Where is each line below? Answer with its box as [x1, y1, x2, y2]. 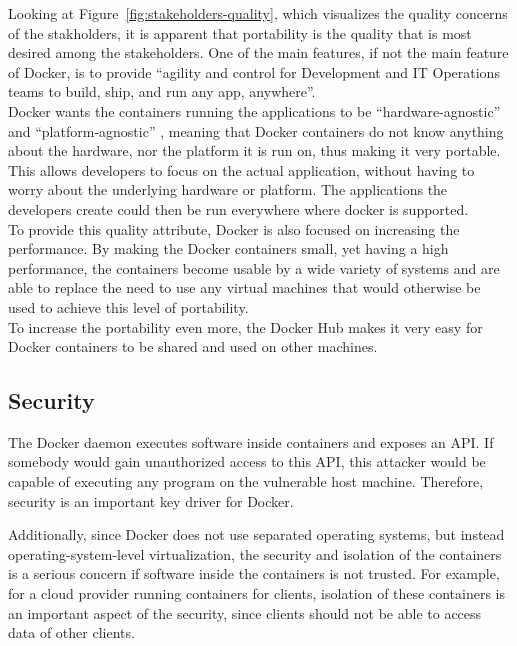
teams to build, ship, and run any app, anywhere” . [8, 81, 316, 102]
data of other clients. [8, 622, 135, 643]
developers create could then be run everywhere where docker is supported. [8, 198, 469, 219]
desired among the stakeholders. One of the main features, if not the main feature [8, 42, 509, 63]
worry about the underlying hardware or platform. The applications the [8, 179, 448, 200]
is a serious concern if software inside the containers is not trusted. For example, [8, 563, 500, 584]
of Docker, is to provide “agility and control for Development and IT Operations [8, 61, 500, 82]
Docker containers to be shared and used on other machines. [8, 336, 378, 357]
